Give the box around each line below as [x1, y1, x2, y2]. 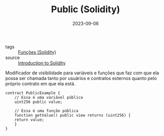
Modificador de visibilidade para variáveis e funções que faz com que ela [5, 70, 159, 76]
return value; [14, 117, 44, 122]
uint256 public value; [14, 99, 63, 104]
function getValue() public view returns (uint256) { [14, 113, 131, 118]
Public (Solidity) [50, 4, 121, 15]
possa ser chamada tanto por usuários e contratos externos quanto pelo [5, 75, 157, 81]
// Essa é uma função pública [14, 108, 79, 113]
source [5, 55, 20, 61]
